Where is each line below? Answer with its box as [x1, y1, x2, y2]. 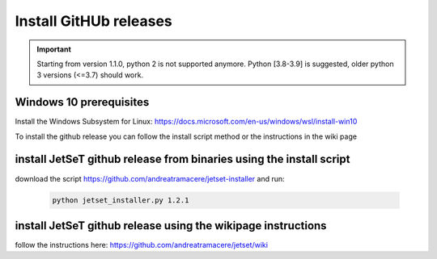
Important [36, 44, 72, 54]
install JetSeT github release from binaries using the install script [15, 152, 350, 166]
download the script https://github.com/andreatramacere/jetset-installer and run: [15, 173, 285, 183]
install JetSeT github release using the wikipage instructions [15, 219, 327, 232]
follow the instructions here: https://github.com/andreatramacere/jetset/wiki [15, 240, 269, 250]
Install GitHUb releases [15, 12, 173, 30]
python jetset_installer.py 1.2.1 [52, 195, 189, 205]
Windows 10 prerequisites [15, 95, 150, 109]
